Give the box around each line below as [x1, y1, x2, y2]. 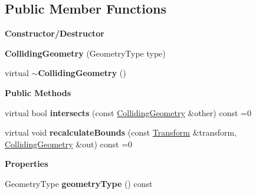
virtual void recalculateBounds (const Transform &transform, [5, 126, 237, 139]
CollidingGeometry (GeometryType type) [5, 47, 166, 59]
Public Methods [5, 86, 71, 98]
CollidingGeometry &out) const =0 [5, 137, 133, 150]
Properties [5, 157, 48, 170]
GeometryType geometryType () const [5, 177, 153, 189]
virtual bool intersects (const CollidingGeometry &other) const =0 [5, 106, 251, 119]
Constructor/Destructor [5, 27, 104, 40]
